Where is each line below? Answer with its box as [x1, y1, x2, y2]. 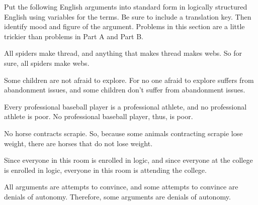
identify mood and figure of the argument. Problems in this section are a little [4, 21, 245, 32]
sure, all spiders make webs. [4, 57, 90, 68]
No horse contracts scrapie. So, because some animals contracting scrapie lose [4, 128, 243, 138]
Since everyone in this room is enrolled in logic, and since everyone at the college [4, 155, 253, 165]
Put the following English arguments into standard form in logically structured [4, 2, 247, 12]
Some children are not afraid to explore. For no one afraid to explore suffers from [4, 74, 254, 85]
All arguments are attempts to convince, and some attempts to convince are [4, 181, 238, 192]
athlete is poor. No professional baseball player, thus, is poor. [4, 111, 193, 122]
